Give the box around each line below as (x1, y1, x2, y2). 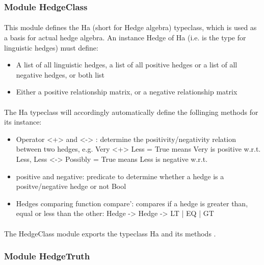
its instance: (4, 116, 42, 127)
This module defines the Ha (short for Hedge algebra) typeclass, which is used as (4, 22, 257, 33)
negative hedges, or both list (16, 69, 105, 80)
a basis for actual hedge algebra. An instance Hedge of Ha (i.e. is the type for (4, 32, 246, 43)
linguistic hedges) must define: (4, 42, 98, 53)
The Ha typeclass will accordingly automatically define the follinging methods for (4, 106, 258, 117)
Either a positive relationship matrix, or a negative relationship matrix (16, 86, 237, 97)
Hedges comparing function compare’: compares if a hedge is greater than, (16, 198, 248, 208)
